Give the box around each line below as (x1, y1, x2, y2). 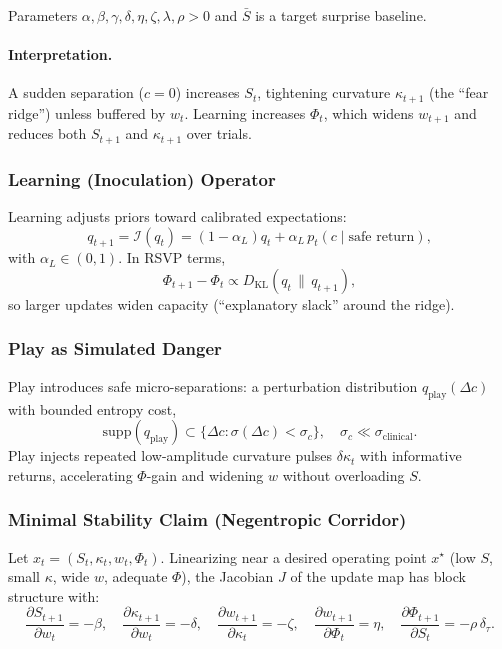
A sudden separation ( (8, 82, 144, 103)
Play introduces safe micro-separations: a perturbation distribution (8, 375, 418, 396)
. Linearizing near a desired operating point (160, 546, 427, 567)
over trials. (186, 123, 252, 144)
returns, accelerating (8, 464, 133, 485)
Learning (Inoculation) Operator (8, 166, 276, 191)
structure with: (8, 585, 100, 606)
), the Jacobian (181, 566, 274, 587)
